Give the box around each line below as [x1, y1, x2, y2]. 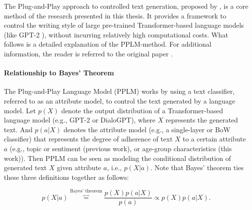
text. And [4, 124, 33, 134]
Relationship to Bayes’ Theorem [4, 68, 114, 78]
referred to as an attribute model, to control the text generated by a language [4, 95, 235, 105]
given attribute [57, 162, 101, 173]
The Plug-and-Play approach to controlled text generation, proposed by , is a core [4, 1, 249, 11]
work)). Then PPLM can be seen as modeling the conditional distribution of [4, 153, 231, 163]
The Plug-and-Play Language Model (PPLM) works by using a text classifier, [4, 86, 235, 96]
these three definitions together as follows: [4, 172, 129, 182]
